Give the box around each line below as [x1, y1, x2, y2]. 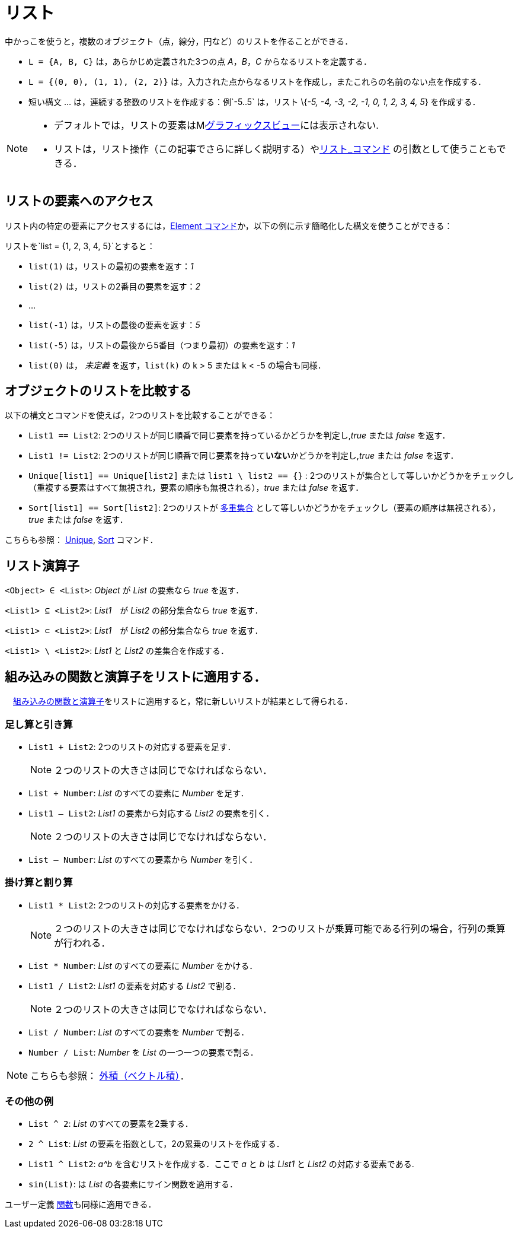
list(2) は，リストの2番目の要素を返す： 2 [28, 281, 201, 291]
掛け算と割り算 [5, 876, 73, 889]
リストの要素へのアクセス [5, 193, 154, 209]
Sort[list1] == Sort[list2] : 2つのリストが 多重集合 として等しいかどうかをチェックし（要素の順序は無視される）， [28, 503, 501, 513]
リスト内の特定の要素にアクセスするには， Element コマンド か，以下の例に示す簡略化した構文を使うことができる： [5, 220, 453, 231]
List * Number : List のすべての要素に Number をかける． [28, 960, 258, 971]
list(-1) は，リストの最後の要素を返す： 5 [28, 319, 200, 330]
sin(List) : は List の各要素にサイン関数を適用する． [28, 1179, 238, 1190]
